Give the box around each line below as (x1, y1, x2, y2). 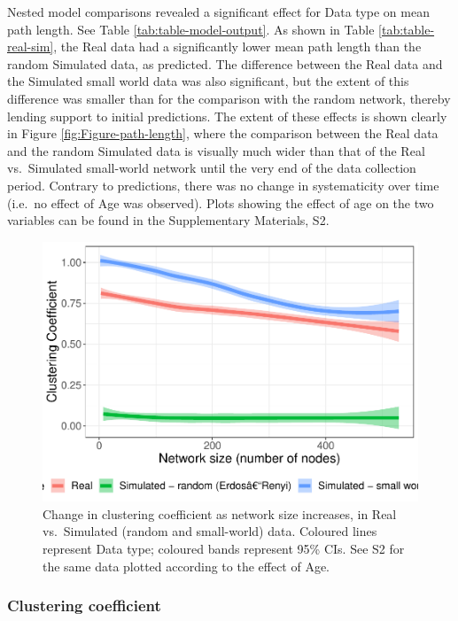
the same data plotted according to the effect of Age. (43, 556, 330, 575)
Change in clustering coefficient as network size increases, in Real (43, 504, 397, 523)
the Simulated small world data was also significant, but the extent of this (7, 72, 409, 90)
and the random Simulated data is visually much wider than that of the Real (7, 141, 425, 159)
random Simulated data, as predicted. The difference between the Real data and (7, 54, 443, 73)
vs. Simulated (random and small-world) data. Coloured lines (43, 522, 377, 540)
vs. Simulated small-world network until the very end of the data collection (7, 159, 416, 177)
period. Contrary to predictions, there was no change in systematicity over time (7, 175, 439, 194)
